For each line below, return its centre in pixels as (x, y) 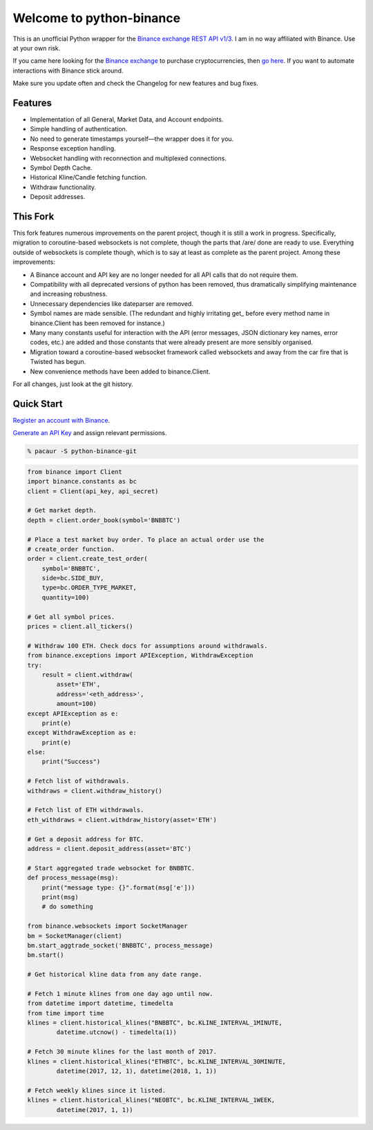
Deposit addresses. (58, 197)
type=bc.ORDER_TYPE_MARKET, (89, 588)
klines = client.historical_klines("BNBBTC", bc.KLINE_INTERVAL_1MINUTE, (155, 1023)
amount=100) (76, 704)
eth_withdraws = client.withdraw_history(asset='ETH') (122, 820)
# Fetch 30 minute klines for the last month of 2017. (122, 1052)
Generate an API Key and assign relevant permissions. (90, 433)
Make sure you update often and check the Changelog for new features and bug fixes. (135, 84)
